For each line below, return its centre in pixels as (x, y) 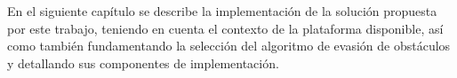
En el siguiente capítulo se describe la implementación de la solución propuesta (222, 11)
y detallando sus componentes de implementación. (143, 62)
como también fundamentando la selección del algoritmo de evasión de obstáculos (229, 46)
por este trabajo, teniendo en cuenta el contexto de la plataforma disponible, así (225, 28)
